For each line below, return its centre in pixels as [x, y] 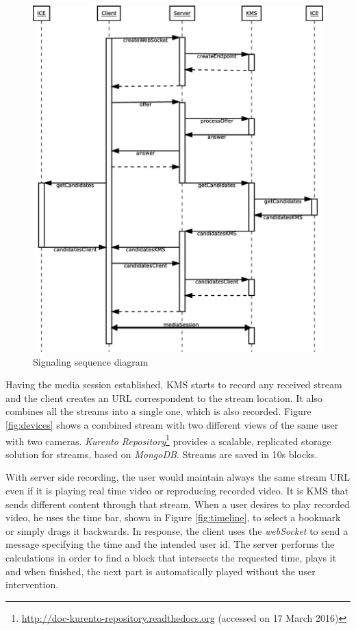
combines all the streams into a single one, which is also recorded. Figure [158, 411]
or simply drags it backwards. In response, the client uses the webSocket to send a [177, 530]
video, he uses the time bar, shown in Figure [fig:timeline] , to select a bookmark [173, 517]
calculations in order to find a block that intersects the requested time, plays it [171, 557]
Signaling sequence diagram [91, 361]
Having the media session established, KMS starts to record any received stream [174, 385]
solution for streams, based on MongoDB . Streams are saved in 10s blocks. [162, 454]
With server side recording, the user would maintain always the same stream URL [178, 477]
